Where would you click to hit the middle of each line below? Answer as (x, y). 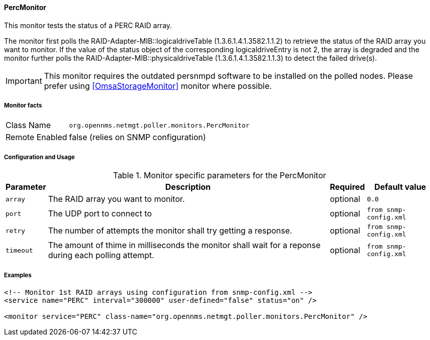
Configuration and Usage (40, 157)
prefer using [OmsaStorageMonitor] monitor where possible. (158, 86)
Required (348, 187)
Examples (18, 275)
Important (24, 81)
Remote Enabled (36, 137)
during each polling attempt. (101, 255)
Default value (400, 187)
